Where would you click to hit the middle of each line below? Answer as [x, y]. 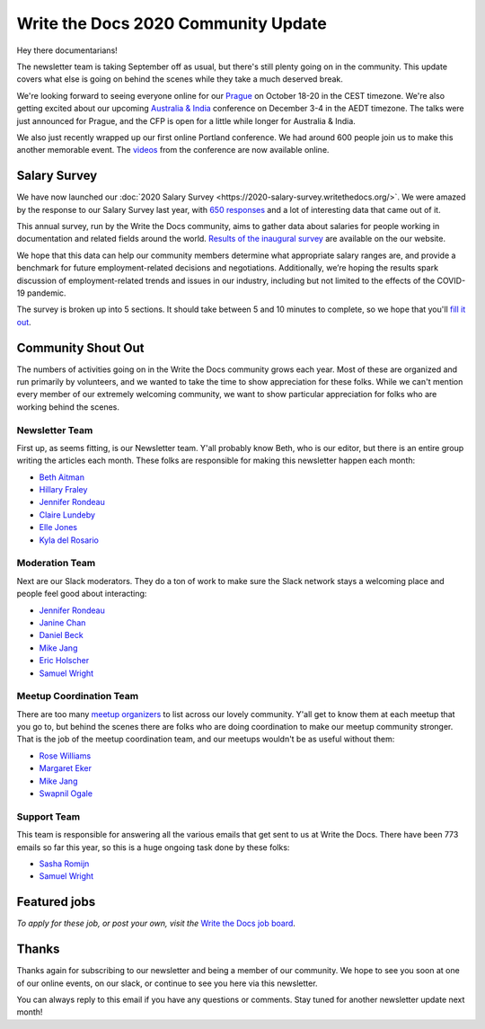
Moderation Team [56, 563]
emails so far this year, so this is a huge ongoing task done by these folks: [153, 847]
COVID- [451, 280]
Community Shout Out [80, 347]
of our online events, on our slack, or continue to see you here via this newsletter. [167, 983]
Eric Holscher [64, 661]
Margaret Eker [65, 768]
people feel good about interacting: [82, 594]
